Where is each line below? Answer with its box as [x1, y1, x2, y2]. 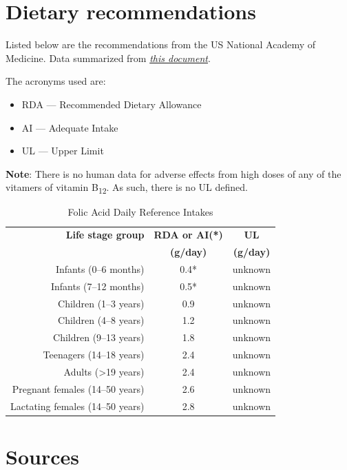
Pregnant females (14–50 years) [12, 381, 145, 396]
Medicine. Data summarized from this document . [6, 50, 211, 65]
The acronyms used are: [6, 74, 106, 88]
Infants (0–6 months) [55, 261, 145, 276]
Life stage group [65, 227, 145, 242]
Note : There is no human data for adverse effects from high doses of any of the [6, 166, 341, 181]
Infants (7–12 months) [50, 278, 145, 293]
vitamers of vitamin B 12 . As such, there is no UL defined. [6, 180, 248, 196]
